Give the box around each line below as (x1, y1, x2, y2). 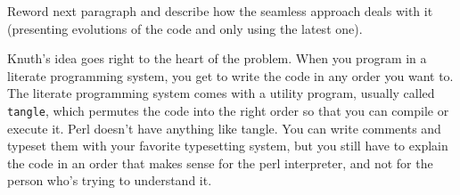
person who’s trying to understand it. (7, 171, 212, 190)
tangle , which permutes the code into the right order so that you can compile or (7, 101, 449, 119)
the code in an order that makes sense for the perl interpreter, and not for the (7, 153, 433, 172)
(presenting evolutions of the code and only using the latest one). (7, 19, 363, 37)
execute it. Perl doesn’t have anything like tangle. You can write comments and (7, 118, 441, 137)
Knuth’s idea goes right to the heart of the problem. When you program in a (7, 49, 427, 68)
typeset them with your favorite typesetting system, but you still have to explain (7, 136, 448, 155)
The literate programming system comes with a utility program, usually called (7, 84, 435, 102)
